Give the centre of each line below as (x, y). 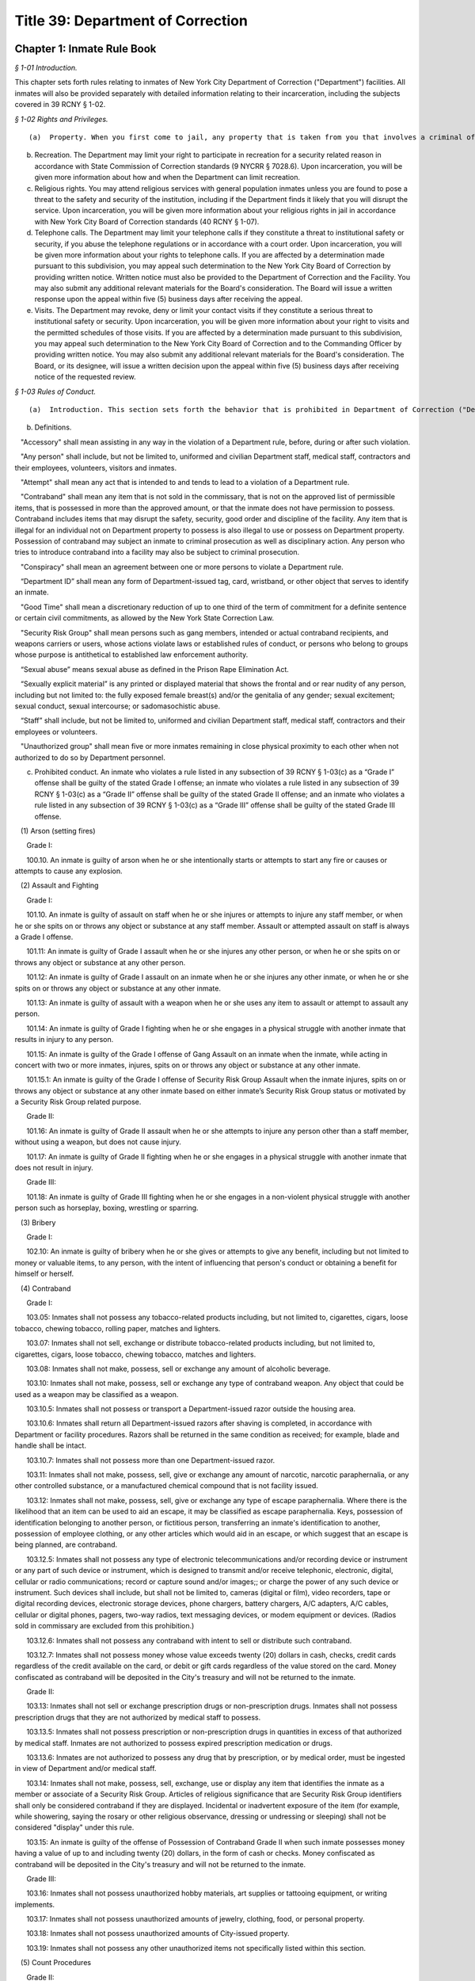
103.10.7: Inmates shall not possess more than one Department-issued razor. (151, 1460)
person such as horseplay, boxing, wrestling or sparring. (106, 1208)
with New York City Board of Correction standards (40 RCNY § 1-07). (147, 221)
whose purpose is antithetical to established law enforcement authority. (131, 655)
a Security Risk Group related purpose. (78, 1102)
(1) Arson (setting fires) (58, 830)
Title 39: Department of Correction (131, 21)
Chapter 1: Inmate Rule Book (85, 49)
